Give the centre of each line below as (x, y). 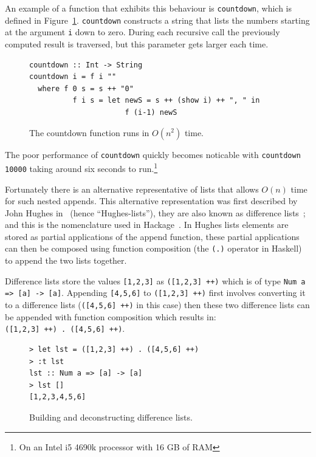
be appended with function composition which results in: (111, 316)
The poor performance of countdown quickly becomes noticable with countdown (153, 154)
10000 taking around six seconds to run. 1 (81, 167)
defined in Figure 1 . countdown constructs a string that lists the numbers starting (157, 20)
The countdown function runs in (89, 132)
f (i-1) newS (151, 112)
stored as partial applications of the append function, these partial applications (152, 236)
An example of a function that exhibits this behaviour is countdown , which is (148, 8)
